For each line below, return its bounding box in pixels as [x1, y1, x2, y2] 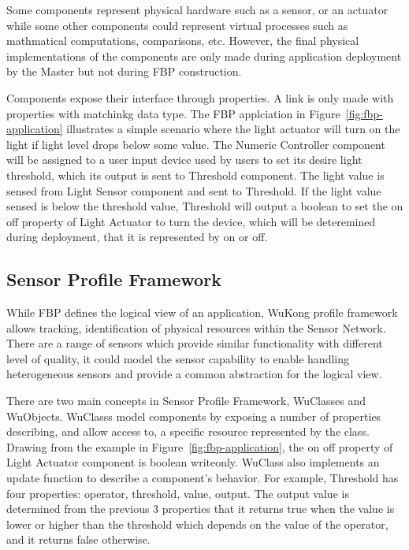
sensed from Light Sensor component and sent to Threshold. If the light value [6, 182, 381, 199]
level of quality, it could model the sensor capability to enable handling [6, 350, 350, 366]
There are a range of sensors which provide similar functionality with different [6, 335, 383, 351]
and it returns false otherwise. [6, 531, 151, 548]
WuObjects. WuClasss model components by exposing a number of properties [6, 407, 381, 424]
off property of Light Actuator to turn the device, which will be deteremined [6, 213, 376, 229]
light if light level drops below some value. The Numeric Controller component [6, 136, 385, 152]
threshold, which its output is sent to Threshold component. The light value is [6, 166, 385, 183]
